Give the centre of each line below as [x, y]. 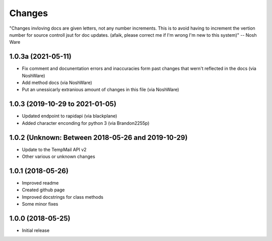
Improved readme [40, 183]
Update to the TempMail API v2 [54, 149]
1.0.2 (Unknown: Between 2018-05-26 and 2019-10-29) [98, 138]
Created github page [43, 190]
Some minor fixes [40, 204]
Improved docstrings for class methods [62, 197]
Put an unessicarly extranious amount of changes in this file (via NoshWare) [100, 90]
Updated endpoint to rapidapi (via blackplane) [70, 116]
